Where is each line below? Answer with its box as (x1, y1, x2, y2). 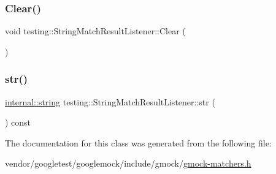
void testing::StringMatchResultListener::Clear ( (5, 25, 186, 37)
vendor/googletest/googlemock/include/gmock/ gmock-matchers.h (5, 157, 251, 170)
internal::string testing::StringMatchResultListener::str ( (5, 95, 215, 108)
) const (5, 116, 31, 129)
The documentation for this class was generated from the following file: (5, 136, 272, 149)
